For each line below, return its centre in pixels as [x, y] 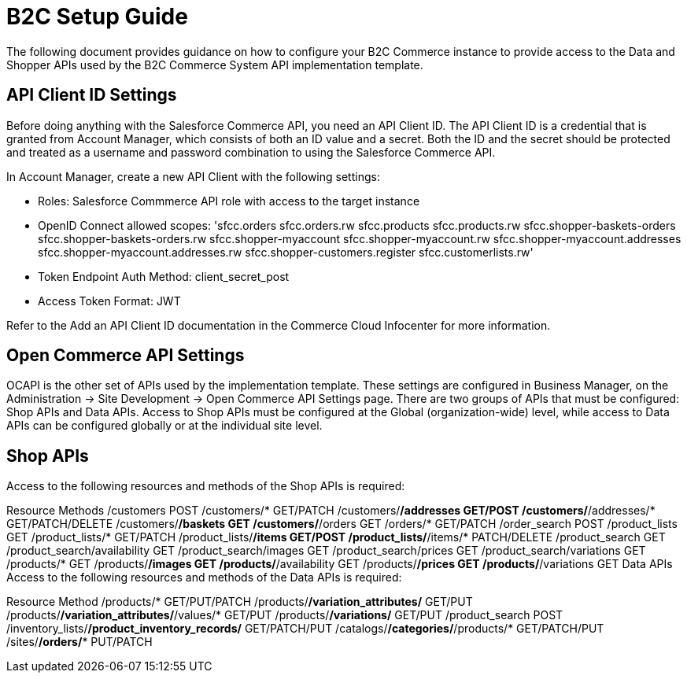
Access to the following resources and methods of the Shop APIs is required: [206, 486]
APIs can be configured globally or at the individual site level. [164, 426]
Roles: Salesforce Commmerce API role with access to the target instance [229, 201]
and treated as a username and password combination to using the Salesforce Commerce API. [251, 152]
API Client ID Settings [92, 95]
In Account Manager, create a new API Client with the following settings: [193, 176]
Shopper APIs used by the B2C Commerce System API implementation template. [215, 65]
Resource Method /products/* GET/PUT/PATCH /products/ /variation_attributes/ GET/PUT [240, 602]
